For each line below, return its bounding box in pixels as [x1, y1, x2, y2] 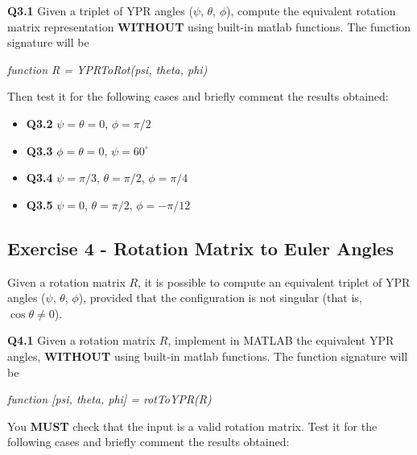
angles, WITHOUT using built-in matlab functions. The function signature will [7, 347, 408, 364]
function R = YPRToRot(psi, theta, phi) [7, 60, 208, 77]
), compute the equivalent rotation [226, 2, 396, 19]
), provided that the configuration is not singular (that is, [78, 289, 362, 306]
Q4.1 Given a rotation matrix [7, 332, 156, 349]
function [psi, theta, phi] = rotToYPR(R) [7, 391, 212, 407]
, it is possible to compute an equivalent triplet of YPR [138, 273, 411, 290]
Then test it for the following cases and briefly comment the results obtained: [7, 88, 389, 105]
